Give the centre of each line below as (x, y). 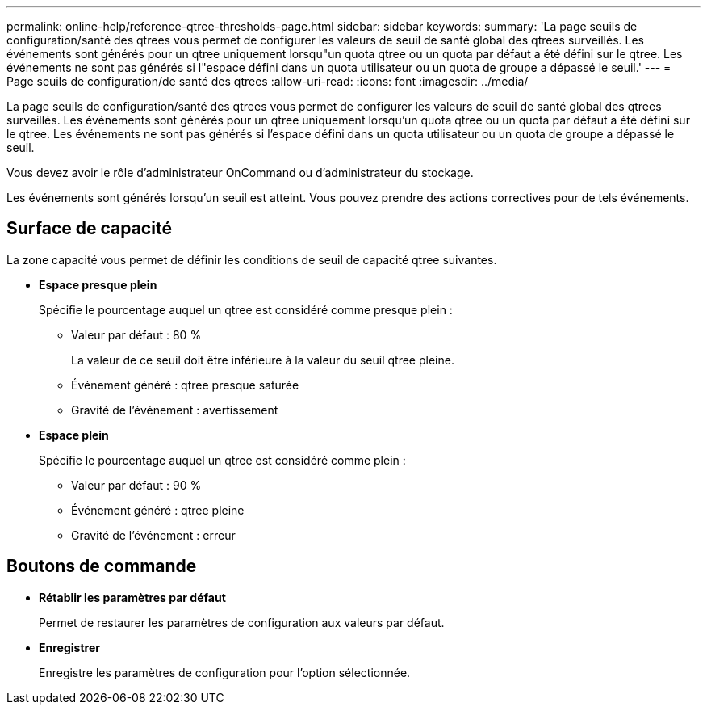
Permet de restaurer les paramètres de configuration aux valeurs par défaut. (242, 622)
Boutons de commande (102, 566)
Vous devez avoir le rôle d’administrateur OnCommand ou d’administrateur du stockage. (240, 172)
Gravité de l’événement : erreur (153, 535)
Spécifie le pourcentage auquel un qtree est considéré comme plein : (222, 460)
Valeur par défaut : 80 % (136, 334)
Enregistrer (69, 647)
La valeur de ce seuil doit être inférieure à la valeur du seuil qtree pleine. (263, 360)
